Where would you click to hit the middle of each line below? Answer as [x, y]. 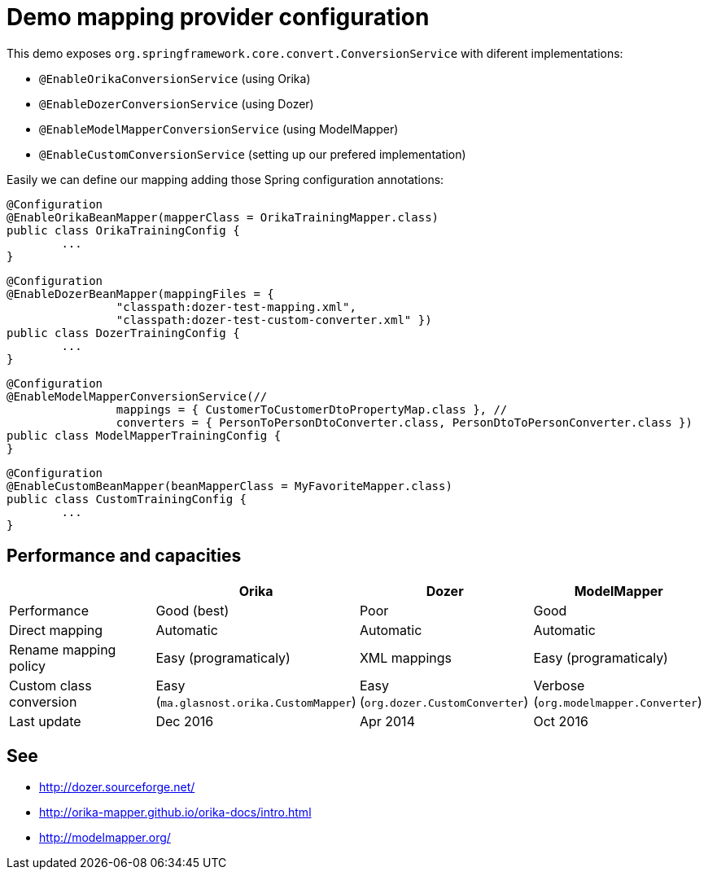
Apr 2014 [387, 721]
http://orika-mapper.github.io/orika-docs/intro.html [175, 812]
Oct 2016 [561, 721]
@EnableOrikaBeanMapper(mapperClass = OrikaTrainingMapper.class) [223, 217]
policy [27, 666]
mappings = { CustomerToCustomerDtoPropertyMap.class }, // [312, 409]
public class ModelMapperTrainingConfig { [144, 435]
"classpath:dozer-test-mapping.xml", [236, 307]
